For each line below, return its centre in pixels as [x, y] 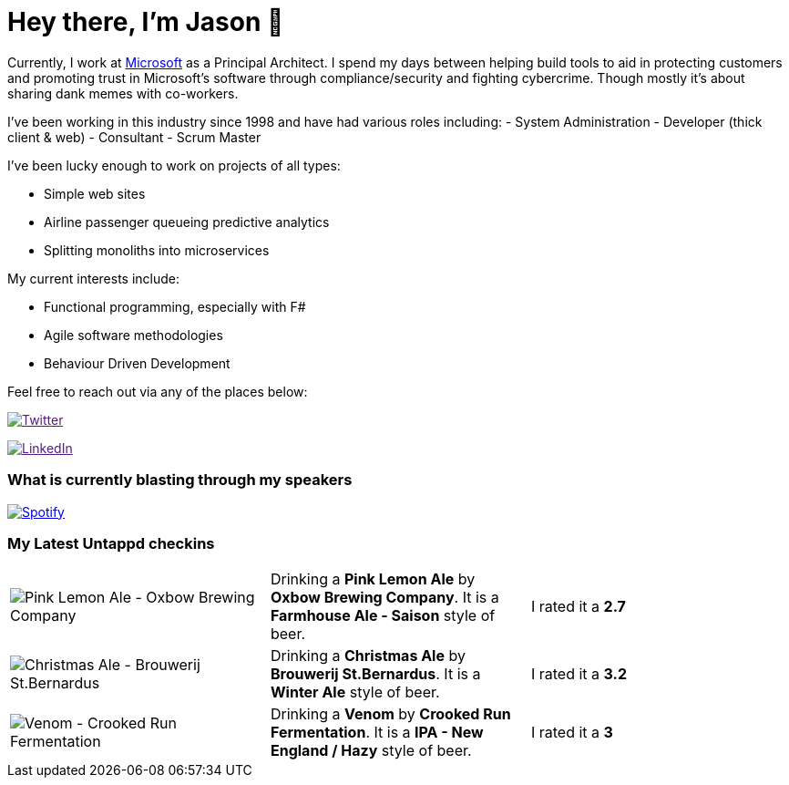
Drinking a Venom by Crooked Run [390, 714]
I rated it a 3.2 [579, 674]
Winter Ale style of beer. [355, 692]
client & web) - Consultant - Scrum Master [134, 137]
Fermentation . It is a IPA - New [377, 733]
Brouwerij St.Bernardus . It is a [375, 674]
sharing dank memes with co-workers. [123, 93]
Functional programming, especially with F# [175, 306]
